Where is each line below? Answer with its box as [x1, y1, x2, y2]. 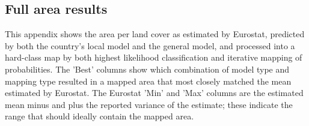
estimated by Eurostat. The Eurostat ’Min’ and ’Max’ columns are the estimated [5, 86, 304, 99]
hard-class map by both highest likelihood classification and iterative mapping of [5, 51, 302, 64]
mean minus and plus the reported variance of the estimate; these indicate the [5, 98, 293, 110]
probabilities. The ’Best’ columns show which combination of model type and [5, 62, 290, 75]
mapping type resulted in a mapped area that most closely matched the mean [5, 74, 292, 87]
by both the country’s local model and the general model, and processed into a [5, 39, 295, 52]
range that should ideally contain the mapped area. [5, 110, 194, 122]
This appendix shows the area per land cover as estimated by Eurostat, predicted [5, 28, 305, 40]
